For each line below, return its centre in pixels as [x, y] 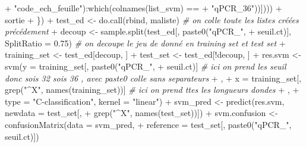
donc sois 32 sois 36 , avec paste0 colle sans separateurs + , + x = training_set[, [153, 78]
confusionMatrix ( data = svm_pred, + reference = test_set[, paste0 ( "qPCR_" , [148, 124]
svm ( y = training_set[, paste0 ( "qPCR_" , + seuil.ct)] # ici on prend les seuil [146, 66]
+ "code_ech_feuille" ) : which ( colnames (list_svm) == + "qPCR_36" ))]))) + [143, 8]
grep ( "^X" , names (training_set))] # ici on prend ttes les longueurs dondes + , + [152, 90]
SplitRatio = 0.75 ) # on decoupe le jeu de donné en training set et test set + [145, 43]
